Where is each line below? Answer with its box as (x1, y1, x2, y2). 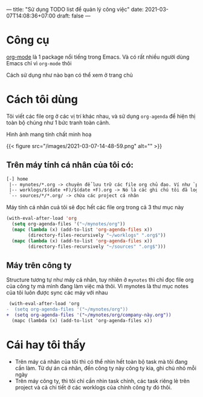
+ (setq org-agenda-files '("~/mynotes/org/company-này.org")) (6, 312, 172, 318)
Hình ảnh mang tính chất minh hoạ (6, 131, 92, 138)
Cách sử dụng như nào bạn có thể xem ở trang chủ (6, 71, 133, 79)
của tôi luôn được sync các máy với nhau (6, 289, 108, 296)
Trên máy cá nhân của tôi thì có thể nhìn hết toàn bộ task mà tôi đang (14, 358, 188, 365)
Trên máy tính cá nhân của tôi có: (6, 160, 134, 170)
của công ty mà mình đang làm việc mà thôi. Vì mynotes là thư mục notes (6, 283, 189, 290)
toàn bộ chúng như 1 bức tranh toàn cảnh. (6, 118, 111, 126)
